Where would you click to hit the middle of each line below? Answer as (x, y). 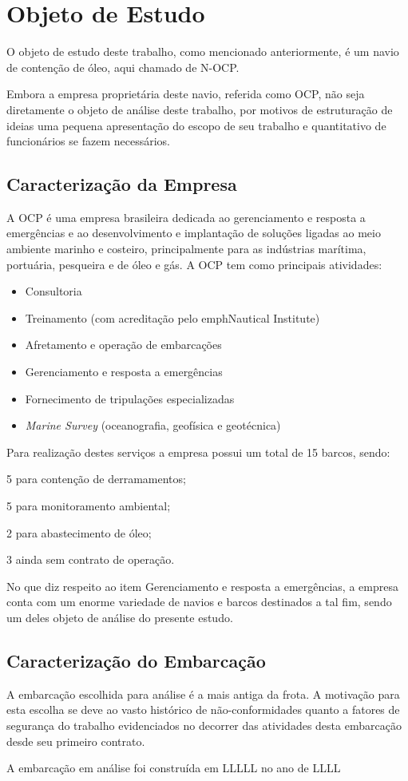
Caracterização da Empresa (122, 184)
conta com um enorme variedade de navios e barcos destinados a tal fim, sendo (199, 602)
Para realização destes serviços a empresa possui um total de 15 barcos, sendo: (198, 452)
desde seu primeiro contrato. (76, 741)
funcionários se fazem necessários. (88, 141)
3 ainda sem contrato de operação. (91, 559)
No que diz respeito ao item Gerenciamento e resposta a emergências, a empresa (202, 586)
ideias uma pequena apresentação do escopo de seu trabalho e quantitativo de (196, 125)
